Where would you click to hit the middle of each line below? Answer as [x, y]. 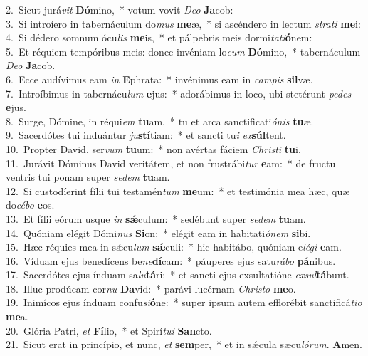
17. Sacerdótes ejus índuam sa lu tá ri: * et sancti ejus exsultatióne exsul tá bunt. [178, 274]
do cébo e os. [30, 205]
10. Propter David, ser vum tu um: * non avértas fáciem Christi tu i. [153, 148]
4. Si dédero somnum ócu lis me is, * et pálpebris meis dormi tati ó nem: [159, 37]
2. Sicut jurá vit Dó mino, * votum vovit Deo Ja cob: [120, 9]
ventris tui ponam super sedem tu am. [88, 177]
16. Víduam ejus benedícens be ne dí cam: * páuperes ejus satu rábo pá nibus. [171, 260]
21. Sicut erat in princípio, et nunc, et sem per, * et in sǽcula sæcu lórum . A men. [184, 344]
